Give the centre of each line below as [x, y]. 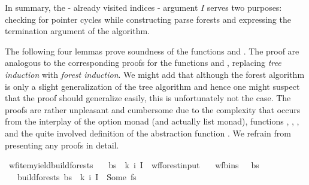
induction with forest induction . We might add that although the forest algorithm [155, 74]
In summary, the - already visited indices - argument [102, 7]
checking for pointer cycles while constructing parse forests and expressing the [148, 19]
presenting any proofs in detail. [62, 145]
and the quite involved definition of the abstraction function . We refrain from [148, 133]
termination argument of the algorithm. [78, 31]
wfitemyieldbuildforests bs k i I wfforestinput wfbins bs [134, 165]
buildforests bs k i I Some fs [77, 176]
